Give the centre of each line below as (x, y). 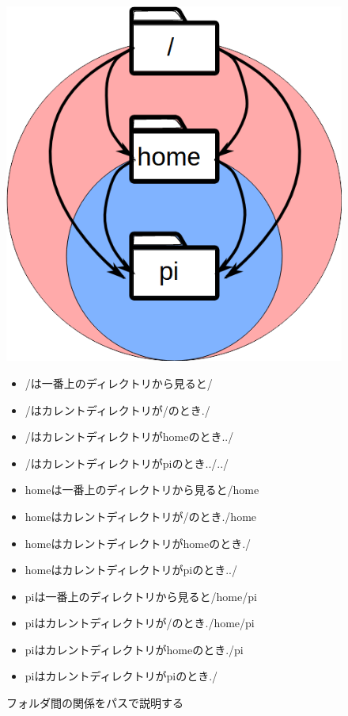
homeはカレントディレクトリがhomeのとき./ (138, 543)
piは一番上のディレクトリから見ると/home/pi (141, 596)
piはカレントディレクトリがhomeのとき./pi (134, 649)
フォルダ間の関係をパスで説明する (95, 703)
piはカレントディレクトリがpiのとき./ (121, 676)
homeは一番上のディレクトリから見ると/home (142, 490)
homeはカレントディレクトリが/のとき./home (141, 516)
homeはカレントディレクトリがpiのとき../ (131, 570)
